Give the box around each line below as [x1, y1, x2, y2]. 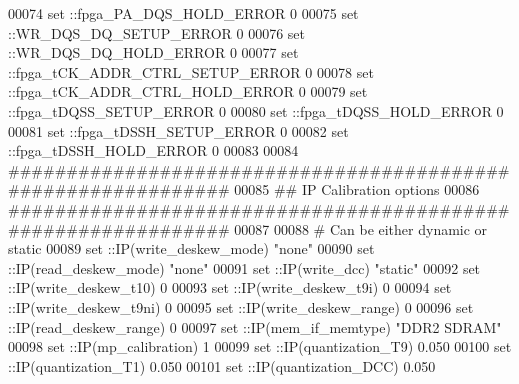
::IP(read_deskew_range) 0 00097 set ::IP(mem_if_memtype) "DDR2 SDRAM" [8, 316, 502, 337]
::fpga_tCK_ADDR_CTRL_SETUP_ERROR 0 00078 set [8, 61, 374, 82]
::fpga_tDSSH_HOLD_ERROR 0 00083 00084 [8, 140, 299, 161]
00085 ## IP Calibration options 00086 [234, 179, 480, 200]
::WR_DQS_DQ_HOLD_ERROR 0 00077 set [8, 42, 299, 63]
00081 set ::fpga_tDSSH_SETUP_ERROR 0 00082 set [8, 120, 349, 141]
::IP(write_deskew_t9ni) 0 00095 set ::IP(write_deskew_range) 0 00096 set [8, 296, 474, 317]
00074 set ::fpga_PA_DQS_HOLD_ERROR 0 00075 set [8, 3, 359, 23]
